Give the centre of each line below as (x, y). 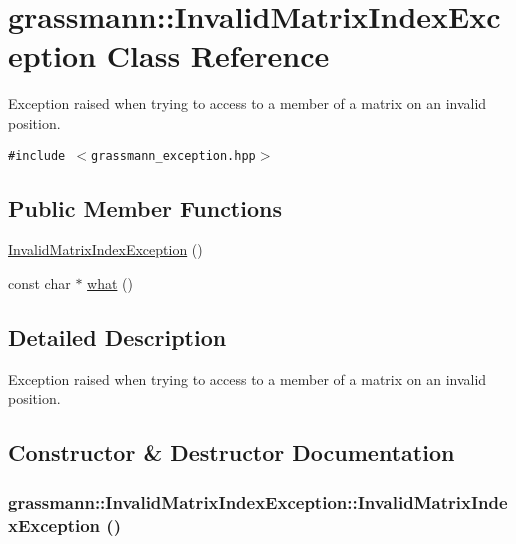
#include (37, 155)
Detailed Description (117, 336)
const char (39, 282)
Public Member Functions (145, 207)
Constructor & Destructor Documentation (231, 452)
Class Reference (218, 55)
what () (110, 282)
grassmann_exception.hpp (173, 155)
